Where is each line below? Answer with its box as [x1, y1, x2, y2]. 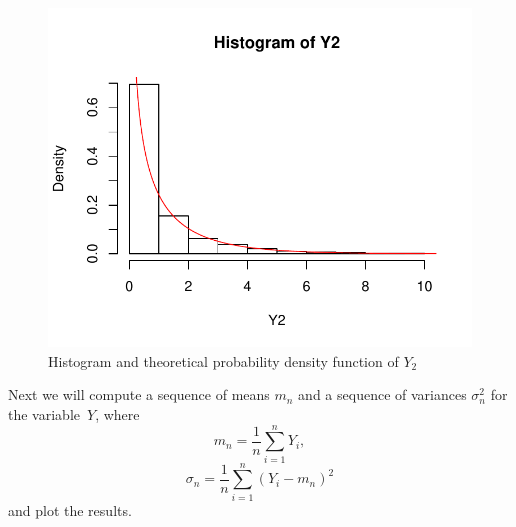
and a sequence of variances [298, 384, 467, 405]
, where [95, 403, 140, 424]
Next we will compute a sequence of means [8, 384, 270, 405]
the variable [8, 403, 80, 424]
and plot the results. [8, 499, 132, 520]
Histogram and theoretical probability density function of [48, 350, 399, 371]
